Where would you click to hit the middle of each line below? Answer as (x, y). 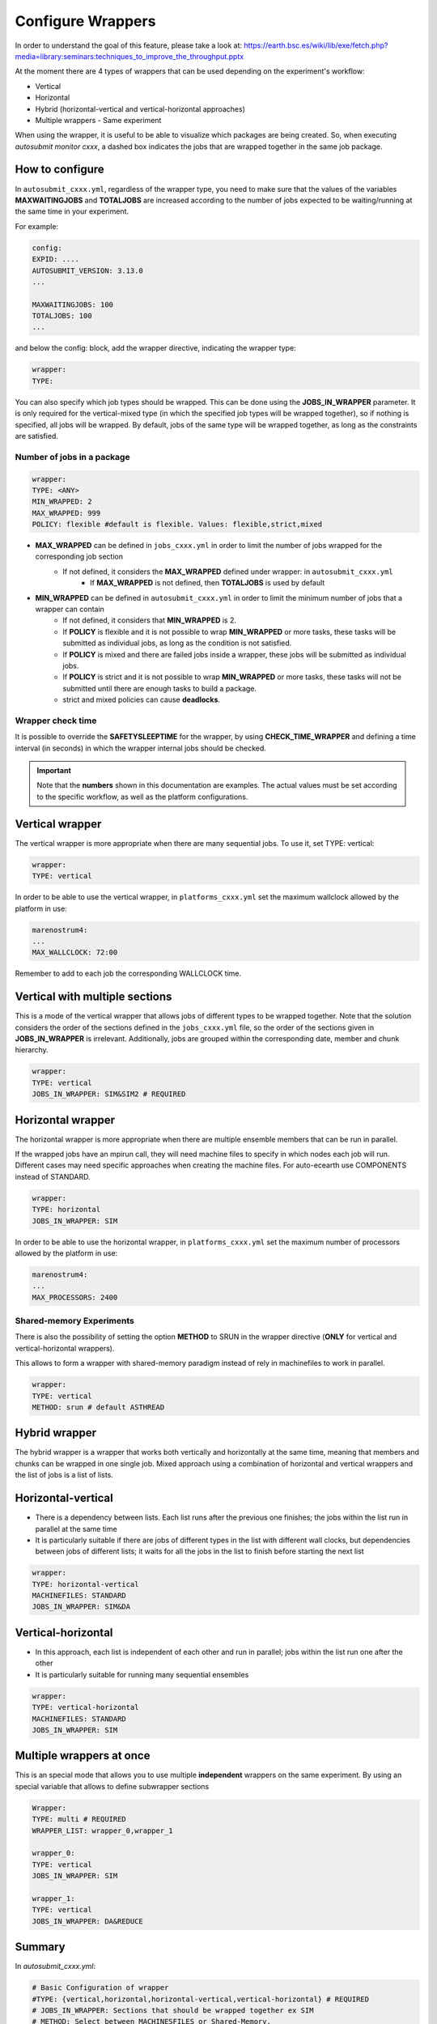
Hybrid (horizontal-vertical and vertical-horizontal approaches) (140, 108)
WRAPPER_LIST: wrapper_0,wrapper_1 (102, 1831)
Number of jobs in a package (72, 457)
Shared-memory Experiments (75, 1321)
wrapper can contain (70, 609)
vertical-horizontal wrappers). (65, 1348)
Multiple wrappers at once (83, 1756)
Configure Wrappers (85, 21)
